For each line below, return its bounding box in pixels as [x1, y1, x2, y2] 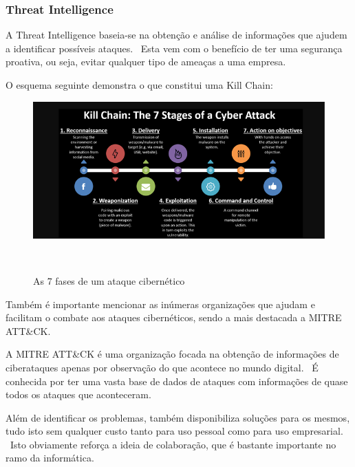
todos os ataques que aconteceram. [6, 387, 151, 402]
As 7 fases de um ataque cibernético [33, 273, 185, 287]
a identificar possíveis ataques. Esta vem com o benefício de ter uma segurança [6, 41, 343, 55]
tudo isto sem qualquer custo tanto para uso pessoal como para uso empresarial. [6, 424, 343, 438]
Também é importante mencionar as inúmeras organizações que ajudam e [6, 296, 315, 311]
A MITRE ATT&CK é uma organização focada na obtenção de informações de [6, 347, 339, 361]
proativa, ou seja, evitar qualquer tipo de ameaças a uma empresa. [6, 54, 286, 69]
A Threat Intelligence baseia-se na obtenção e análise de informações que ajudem [6, 28, 347, 42]
